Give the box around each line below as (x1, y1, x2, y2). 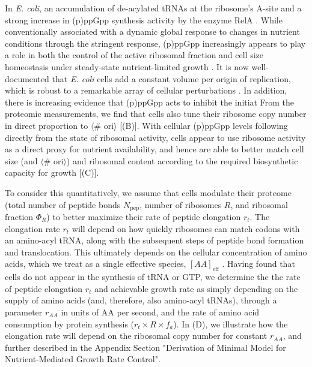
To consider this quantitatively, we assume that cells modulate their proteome (5, 186, 292, 198)
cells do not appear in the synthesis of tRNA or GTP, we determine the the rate (5, 270, 301, 283)
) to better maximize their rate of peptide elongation (46, 210, 241, 222)
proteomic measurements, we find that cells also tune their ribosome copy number (5, 107, 307, 120)
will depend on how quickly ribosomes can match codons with (72, 222, 300, 234)
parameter (5, 305, 43, 318)
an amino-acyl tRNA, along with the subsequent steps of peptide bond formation (5, 234, 304, 246)
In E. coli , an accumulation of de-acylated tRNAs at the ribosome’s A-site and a (5, 2, 302, 14)
